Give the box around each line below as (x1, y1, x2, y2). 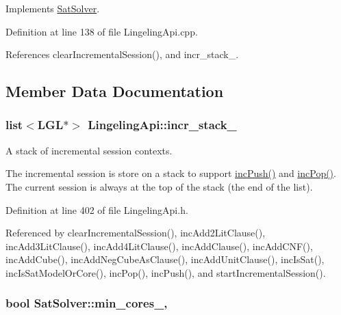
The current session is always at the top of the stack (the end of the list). (5, 179, 313, 193)
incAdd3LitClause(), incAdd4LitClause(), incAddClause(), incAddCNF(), (5, 238, 313, 253)
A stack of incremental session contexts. (5, 143, 173, 157)
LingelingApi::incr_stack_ (88, 116, 237, 133)
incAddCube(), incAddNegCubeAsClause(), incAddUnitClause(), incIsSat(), (5, 252, 325, 266)
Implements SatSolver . (5, 1, 100, 15)
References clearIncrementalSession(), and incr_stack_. (5, 47, 239, 61)
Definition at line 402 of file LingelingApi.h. (5, 202, 188, 217)
